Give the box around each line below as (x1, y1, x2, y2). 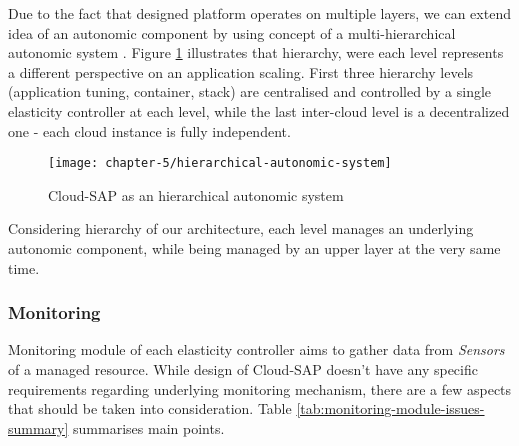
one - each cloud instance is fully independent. (8, 120, 291, 141)
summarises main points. (73, 417, 225, 438)
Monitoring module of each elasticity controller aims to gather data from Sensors (8, 339, 505, 360)
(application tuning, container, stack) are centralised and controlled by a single (8, 81, 492, 102)
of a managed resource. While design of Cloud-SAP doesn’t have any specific (8, 359, 478, 379)
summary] (8, 417, 69, 438)
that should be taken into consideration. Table (8, 398, 292, 419)
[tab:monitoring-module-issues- (296, 398, 485, 419)
